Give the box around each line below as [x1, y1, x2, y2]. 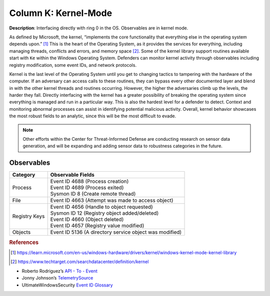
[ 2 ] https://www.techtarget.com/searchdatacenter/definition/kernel [10, 259, 149, 265]
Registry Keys [12, 213, 45, 220]
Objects [12, 229, 31, 236]
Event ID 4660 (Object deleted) [50, 216, 124, 223]
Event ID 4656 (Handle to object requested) [50, 204, 153, 211]
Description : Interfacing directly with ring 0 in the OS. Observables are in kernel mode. [9, 25, 188, 31]
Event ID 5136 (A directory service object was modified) [50, 229, 182, 236]
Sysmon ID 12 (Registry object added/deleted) [50, 210, 159, 217]
